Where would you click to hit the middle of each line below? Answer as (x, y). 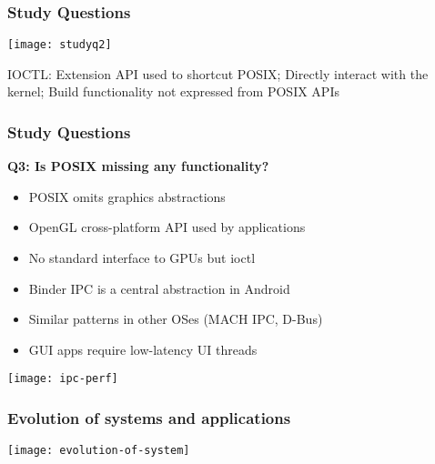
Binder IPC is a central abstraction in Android (159, 288)
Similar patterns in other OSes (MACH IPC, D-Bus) (176, 319)
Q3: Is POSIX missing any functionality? (138, 166)
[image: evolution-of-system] (99, 451)
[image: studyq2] (60, 45)
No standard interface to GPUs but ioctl (142, 258)
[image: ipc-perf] (63, 379)
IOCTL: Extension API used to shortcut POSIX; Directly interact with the (218, 73)
